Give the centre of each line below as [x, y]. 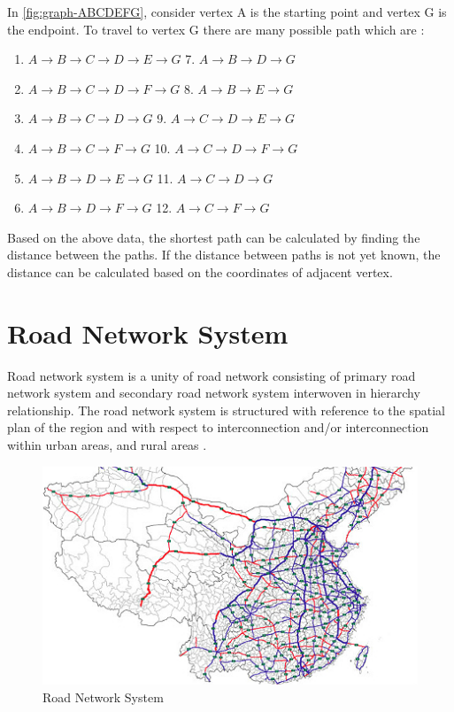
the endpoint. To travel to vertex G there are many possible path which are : [216, 29]
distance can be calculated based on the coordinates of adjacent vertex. [200, 271]
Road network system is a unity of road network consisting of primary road [212, 375]
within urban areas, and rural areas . [107, 445]
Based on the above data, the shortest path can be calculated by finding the [214, 237]
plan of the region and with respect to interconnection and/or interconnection [218, 427]
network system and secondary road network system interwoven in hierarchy [214, 393]
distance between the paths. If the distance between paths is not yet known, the [224, 255]
